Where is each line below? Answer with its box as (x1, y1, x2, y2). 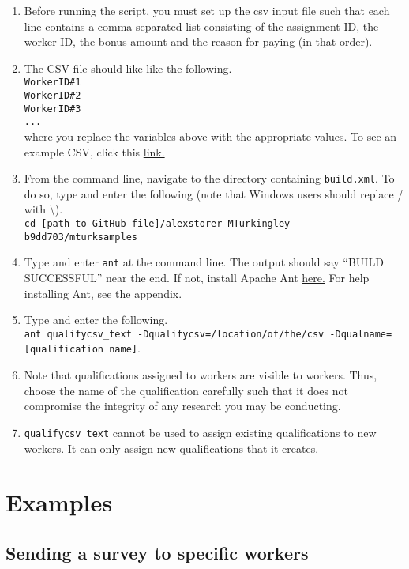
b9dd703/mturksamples (24, 231, 137, 243)
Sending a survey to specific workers (6, 540, 309, 564)
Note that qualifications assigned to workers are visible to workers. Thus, (24, 367, 377, 383)
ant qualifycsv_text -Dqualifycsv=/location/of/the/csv (24, 328, 325, 340)
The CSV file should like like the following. (24, 59, 232, 76)
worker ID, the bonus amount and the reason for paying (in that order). (24, 33, 373, 50)
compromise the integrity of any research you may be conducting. (24, 398, 341, 414)
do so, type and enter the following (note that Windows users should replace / (24, 185, 403, 202)
